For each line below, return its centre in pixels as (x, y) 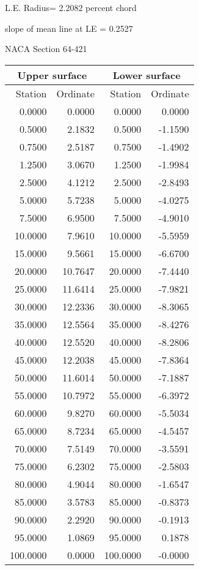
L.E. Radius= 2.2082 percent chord (71, 7)
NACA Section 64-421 (46, 49)
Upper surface (52, 75)
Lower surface (147, 75)
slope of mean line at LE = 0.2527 (69, 28)
